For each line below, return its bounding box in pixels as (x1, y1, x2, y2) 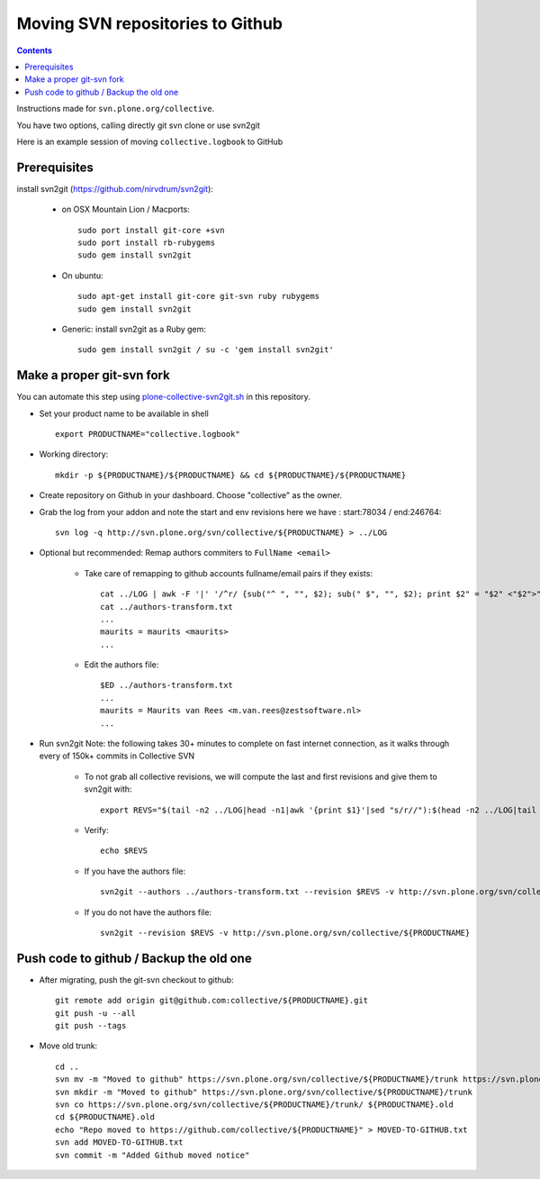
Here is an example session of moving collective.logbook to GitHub (16, 136, 283, 147)
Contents (16, 45, 53, 56)
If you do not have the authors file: (84, 906, 211, 918)
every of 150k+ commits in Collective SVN (39, 750, 195, 761)
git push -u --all (55, 1008, 137, 1018)
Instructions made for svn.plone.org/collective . (16, 104, 215, 114)
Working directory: (39, 449, 109, 459)
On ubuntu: (61, 270, 103, 281)
